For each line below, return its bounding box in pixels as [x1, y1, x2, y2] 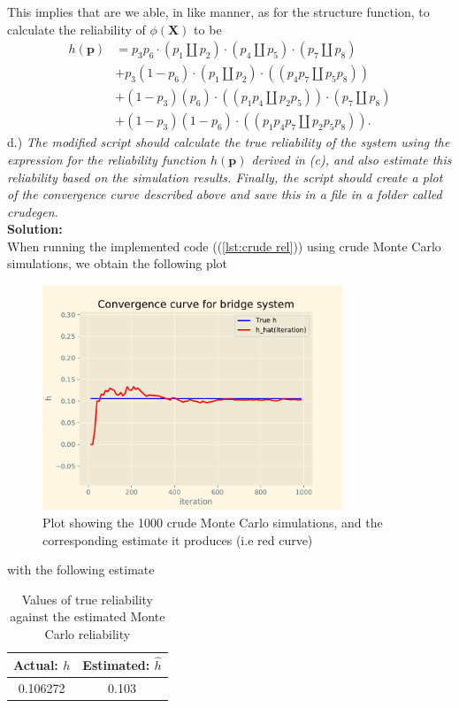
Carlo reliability [44, 625, 131, 643]
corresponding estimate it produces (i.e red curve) [42, 530, 313, 549]
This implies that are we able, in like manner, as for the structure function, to [7, 3, 430, 20]
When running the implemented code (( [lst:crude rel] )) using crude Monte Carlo [7, 236, 441, 255]
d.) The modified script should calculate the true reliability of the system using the [7, 133, 450, 151]
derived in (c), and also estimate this [251, 150, 452, 168]
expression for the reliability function [7, 150, 206, 168]
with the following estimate [7, 560, 155, 579]
